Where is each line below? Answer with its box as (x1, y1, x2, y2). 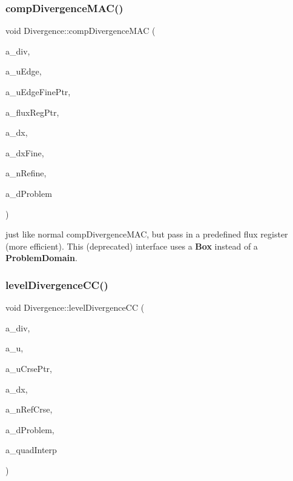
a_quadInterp (5, 443, 57, 456)
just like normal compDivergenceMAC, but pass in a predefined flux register (5, 228, 288, 240)
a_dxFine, (5, 146, 44, 159)
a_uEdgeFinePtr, (5, 85, 71, 98)
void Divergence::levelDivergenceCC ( (5, 301, 145, 314)
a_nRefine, (5, 167, 47, 179)
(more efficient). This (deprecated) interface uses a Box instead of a (5, 239, 258, 252)
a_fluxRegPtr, (5, 105, 59, 118)
